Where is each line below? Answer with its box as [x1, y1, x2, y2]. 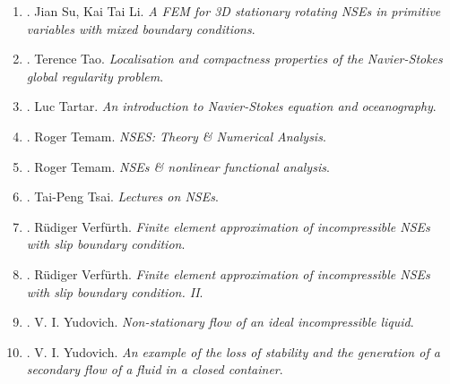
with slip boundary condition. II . [26, 282, 203, 301]
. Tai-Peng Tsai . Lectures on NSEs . [26, 187, 219, 206]
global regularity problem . [26, 66, 164, 85]
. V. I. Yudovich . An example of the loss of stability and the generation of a [26, 342, 440, 361]
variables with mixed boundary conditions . [26, 19, 255, 38]
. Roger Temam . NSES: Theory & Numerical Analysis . [26, 126, 326, 145]
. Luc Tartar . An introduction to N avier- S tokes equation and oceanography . [26, 97, 437, 115]
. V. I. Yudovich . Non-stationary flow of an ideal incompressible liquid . [26, 312, 414, 331]
